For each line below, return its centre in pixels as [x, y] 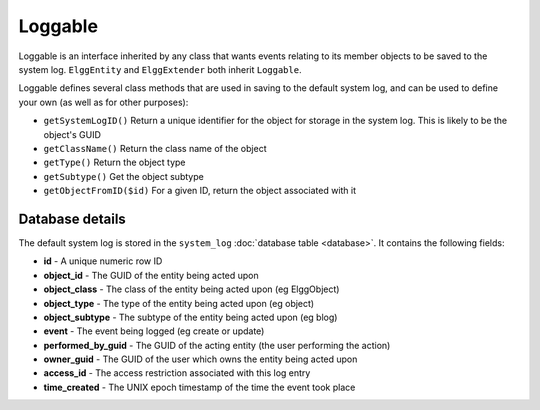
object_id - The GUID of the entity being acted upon [151, 275]
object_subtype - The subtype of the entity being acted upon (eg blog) [190, 317]
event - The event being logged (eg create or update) [154, 331]
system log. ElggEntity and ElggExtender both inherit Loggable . [160, 69]
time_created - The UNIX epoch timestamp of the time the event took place [199, 387]
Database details [72, 218]
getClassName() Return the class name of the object [155, 148]
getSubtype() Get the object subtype [123, 176]
